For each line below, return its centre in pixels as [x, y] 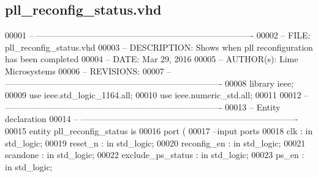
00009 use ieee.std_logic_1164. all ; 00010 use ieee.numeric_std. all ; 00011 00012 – [157, 95]
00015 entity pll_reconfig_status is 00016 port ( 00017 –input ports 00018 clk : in [159, 130]
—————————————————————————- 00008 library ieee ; [150, 83]
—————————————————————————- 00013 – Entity [143, 107]
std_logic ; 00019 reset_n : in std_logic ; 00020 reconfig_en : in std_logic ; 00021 [155, 143]
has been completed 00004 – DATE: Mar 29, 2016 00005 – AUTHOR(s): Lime [152, 59]
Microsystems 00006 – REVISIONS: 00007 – [88, 70]
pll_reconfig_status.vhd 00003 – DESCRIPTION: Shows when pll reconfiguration [159, 47]
